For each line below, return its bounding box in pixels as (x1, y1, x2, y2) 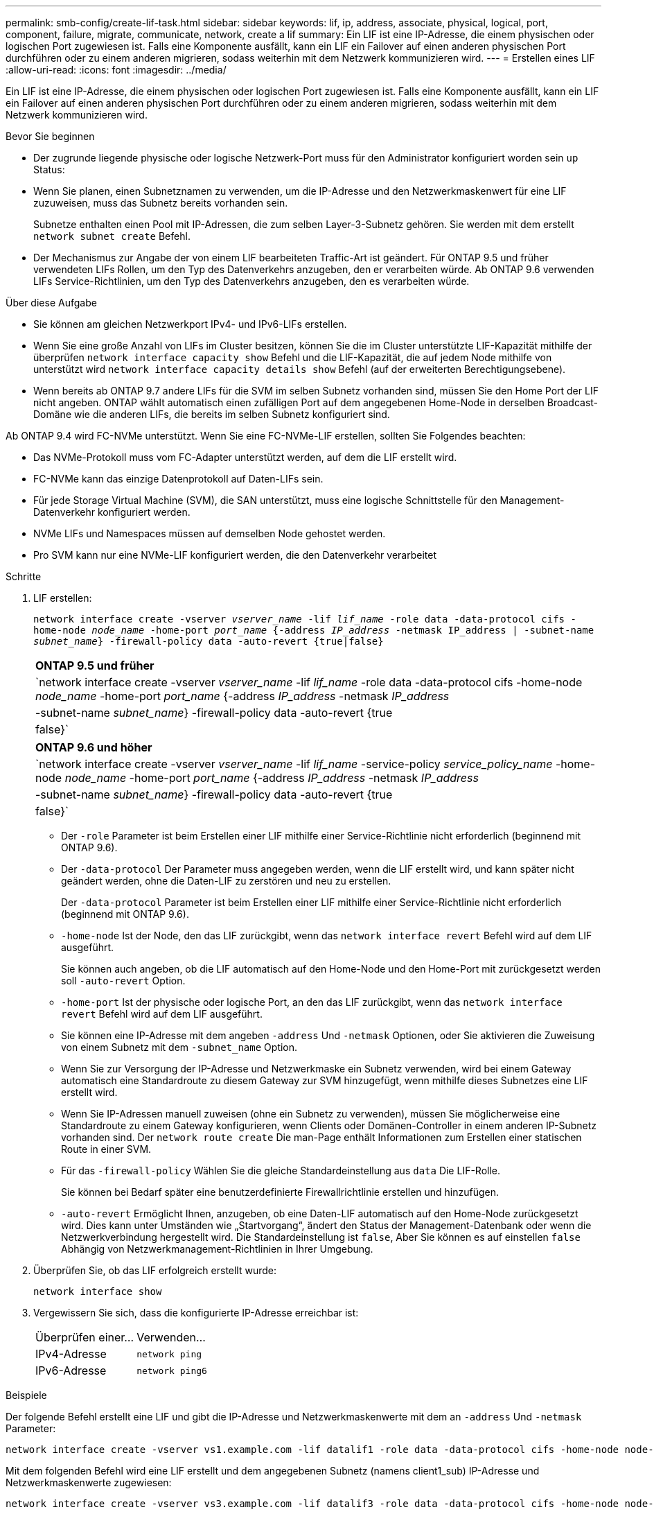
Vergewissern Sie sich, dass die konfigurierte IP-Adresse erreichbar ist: (33, 1307, 359, 1319)
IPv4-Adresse (35, 1347, 107, 1361)
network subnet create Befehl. (33, 230, 191, 242)
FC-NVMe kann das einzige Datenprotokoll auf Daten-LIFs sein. (33, 473, 324, 485)
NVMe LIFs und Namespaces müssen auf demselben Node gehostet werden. (33, 528, 386, 539)
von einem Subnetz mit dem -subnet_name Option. (61, 1041, 298, 1053)
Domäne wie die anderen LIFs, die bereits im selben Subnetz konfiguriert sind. (33, 408, 390, 420)
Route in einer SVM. (61, 1143, 152, 1155)
